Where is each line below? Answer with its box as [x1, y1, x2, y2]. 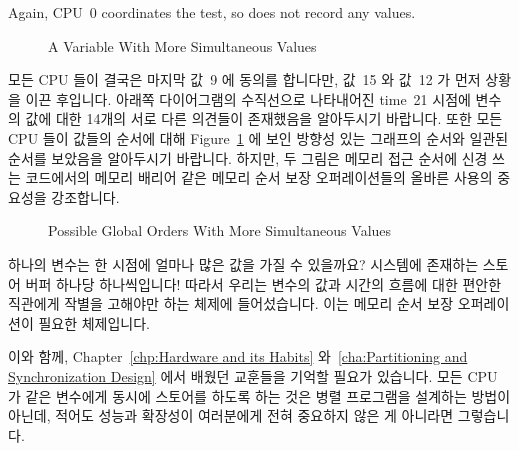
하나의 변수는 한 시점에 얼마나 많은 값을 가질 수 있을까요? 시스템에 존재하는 [8, 253, 479, 274]
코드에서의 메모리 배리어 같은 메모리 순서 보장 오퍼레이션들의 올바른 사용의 [25, 167, 493, 188]
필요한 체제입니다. [38, 312, 151, 333]
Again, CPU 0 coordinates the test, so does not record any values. [8, 2, 416, 22]
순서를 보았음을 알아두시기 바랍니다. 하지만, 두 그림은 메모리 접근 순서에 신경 [8, 147, 488, 168]
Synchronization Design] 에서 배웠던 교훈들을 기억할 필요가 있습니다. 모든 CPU [8, 365, 498, 386]
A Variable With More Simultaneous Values [48, 35, 317, 56]
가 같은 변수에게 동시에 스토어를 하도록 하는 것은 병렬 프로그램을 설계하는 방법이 [8, 385, 511, 406]
